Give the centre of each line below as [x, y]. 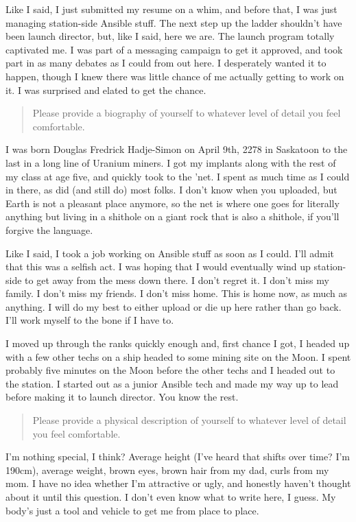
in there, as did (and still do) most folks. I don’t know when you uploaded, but [171, 190]
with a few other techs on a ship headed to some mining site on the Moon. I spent [178, 356]
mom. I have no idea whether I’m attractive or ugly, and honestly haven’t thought [178, 483]
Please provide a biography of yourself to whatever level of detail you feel [187, 113]
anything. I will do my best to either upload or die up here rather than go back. [174, 306]
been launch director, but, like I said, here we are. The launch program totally [170, 36]
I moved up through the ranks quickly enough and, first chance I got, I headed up [178, 343]
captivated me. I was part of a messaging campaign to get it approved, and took [174, 49]
